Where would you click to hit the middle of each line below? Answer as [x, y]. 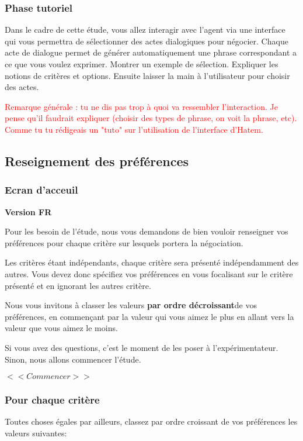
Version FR [28, 211]
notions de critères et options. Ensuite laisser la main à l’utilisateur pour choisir [147, 75]
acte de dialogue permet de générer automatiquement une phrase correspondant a [151, 52]
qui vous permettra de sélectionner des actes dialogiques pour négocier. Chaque [147, 41]
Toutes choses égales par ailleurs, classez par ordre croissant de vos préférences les [151, 421]
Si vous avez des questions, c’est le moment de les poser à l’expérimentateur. [142, 347]
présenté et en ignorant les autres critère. [78, 285]
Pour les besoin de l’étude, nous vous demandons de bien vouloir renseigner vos [147, 231]
